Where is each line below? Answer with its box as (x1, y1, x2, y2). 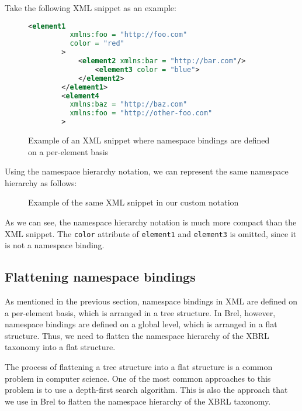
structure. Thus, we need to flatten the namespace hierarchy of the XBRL (5, 329, 269, 341)
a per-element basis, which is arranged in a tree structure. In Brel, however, (5, 306, 276, 318)
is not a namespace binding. (5, 239, 105, 251)
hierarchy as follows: (5, 176, 77, 189)
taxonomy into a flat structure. (5, 341, 116, 353)
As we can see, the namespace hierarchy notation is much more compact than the (5, 216, 297, 228)
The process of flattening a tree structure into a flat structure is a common (5, 361, 273, 373)
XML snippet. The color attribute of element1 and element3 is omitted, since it (5, 227, 297, 239)
